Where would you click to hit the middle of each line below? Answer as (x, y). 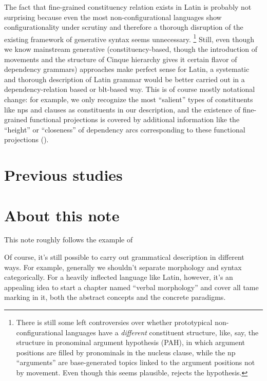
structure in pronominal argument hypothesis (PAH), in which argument (130, 342)
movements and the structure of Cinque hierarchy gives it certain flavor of (121, 59)
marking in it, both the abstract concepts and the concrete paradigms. (115, 297)
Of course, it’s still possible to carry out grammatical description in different (124, 257)
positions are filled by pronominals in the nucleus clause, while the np (126, 352)
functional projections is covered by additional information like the (135, 119)
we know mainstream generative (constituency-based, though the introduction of (131, 49)
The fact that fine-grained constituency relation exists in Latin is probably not (128, 7)
